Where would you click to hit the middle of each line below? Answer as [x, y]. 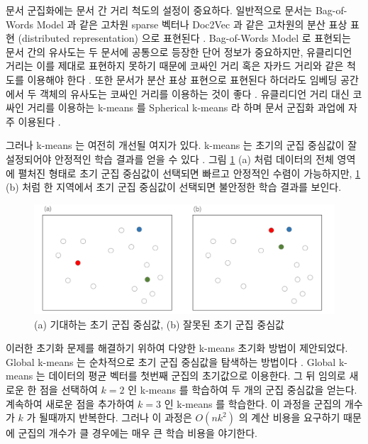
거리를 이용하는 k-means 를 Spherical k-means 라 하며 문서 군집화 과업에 [186, 107]
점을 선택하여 [68, 389]
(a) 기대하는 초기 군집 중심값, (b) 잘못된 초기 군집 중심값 [159, 324]
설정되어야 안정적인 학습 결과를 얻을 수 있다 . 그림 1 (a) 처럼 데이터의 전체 [170, 159]
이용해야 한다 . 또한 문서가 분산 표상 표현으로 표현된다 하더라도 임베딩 [182, 79]
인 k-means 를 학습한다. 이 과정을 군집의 [253, 403]
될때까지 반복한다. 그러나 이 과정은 [116, 417]
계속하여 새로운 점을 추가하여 [70, 403]
